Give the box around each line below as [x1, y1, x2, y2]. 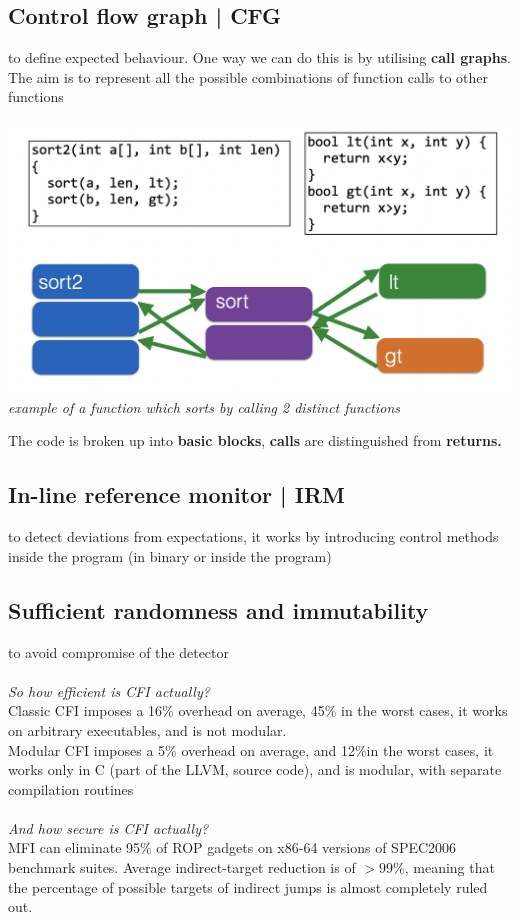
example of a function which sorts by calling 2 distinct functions [8, 396, 401, 417]
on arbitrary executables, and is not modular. [8, 719, 287, 740]
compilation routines [8, 778, 134, 799]
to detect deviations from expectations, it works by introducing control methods [8, 526, 499, 547]
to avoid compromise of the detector [8, 641, 230, 662]
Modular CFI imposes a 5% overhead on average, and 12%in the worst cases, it [8, 739, 494, 760]
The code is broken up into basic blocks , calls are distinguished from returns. [8, 430, 502, 451]
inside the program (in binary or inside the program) [8, 545, 332, 566]
